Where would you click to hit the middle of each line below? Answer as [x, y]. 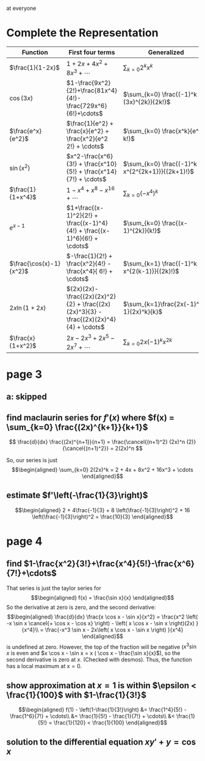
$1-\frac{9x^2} [88, 83]
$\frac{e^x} [26, 131]
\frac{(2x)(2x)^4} [91, 319]
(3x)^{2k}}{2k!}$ [147, 101]
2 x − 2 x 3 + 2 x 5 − [90, 337]
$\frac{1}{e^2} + [90, 123]
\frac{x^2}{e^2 [87, 138]
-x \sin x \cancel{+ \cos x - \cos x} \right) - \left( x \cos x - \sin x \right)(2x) [101, 623]
